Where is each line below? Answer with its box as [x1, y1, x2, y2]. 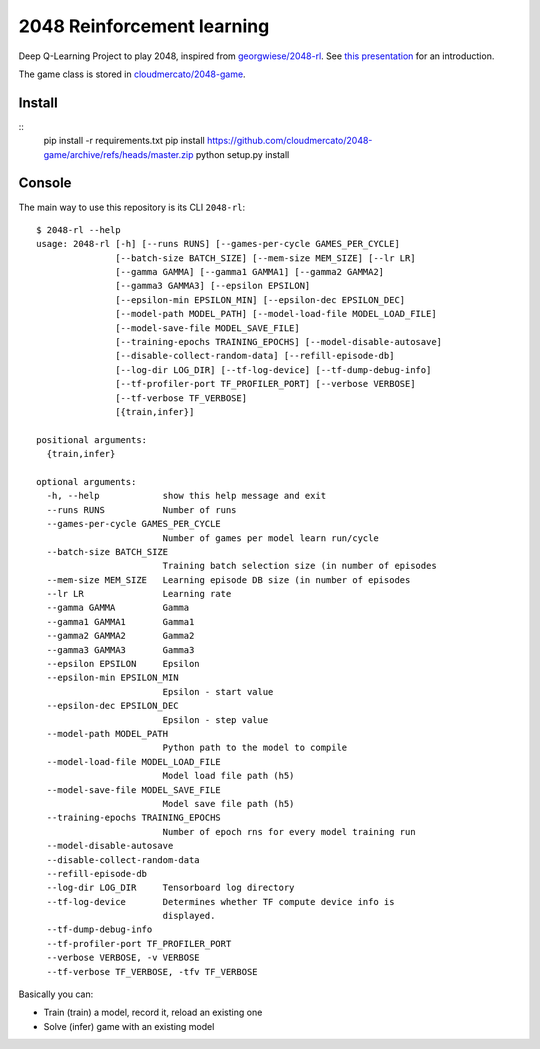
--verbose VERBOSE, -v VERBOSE [46, 952, 200, 964]
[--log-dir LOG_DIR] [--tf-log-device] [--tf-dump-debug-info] [115, 364, 432, 375]
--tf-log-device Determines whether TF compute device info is [46, 896, 395, 907]
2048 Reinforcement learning [18, 15, 270, 37]
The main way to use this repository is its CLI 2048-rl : [18, 201, 246, 213]
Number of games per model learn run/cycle [162, 532, 379, 544]
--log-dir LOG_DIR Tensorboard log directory [46, 882, 295, 894]
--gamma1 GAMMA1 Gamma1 [46, 616, 195, 627]
